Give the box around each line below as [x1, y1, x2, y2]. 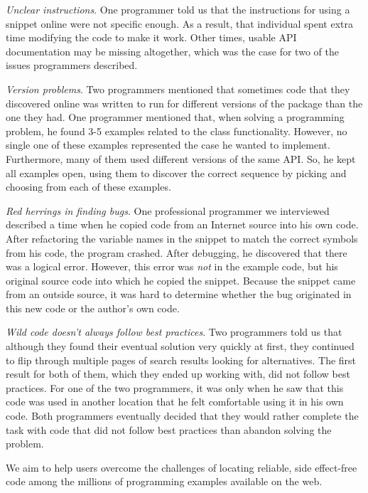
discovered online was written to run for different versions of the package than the [6, 95, 363, 110]
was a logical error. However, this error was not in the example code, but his [6, 259, 338, 274]
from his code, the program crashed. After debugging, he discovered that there [6, 245, 347, 260]
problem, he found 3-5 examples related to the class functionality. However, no [6, 123, 347, 138]
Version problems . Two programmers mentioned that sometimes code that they [6, 81, 350, 96]
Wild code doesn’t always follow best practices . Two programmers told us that [6, 324, 342, 339]
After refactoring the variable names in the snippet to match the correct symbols [6, 230, 358, 245]
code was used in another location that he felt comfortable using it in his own [6, 394, 344, 409]
